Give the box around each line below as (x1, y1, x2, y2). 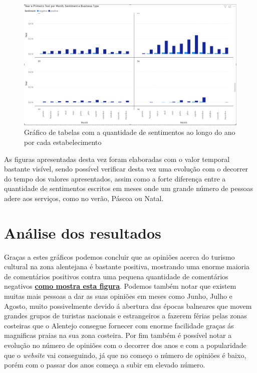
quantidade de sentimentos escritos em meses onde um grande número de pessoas (4, 183, 253, 194)
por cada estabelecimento (24, 137, 102, 147)
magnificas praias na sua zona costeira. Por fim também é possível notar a (4, 330, 232, 340)
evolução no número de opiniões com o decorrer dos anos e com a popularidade (4, 340, 246, 350)
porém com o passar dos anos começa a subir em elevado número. (4, 359, 205, 370)
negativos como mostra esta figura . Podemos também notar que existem (4, 281, 236, 291)
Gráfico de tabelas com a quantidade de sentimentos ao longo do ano (24, 127, 235, 137)
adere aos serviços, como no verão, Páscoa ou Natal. (4, 193, 164, 203)
